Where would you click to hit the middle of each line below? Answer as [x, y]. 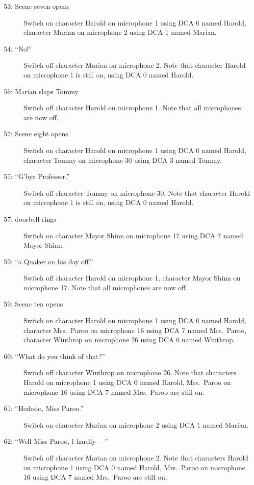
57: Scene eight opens [36, 134]
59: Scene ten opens [34, 304]
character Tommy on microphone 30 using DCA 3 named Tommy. [123, 160]
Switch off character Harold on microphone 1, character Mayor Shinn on [132, 278]
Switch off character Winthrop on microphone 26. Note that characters [130, 372]
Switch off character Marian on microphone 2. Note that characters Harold [136, 458]
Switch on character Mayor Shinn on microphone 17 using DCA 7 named [133, 235]
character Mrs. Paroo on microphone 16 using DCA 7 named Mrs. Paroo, [135, 330]
